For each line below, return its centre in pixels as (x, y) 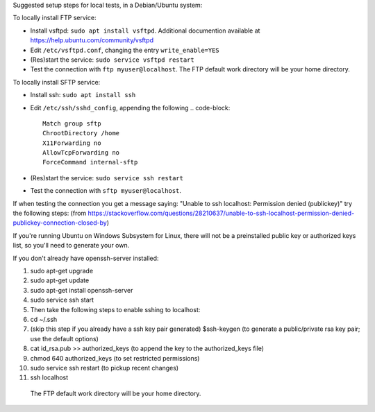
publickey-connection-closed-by (60, 223)
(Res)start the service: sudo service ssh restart (107, 178)
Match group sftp (72, 123)
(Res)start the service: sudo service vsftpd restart (112, 60)
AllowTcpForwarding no (81, 153)
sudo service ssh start (62, 300)
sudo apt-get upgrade (62, 271)
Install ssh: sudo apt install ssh (83, 95)
